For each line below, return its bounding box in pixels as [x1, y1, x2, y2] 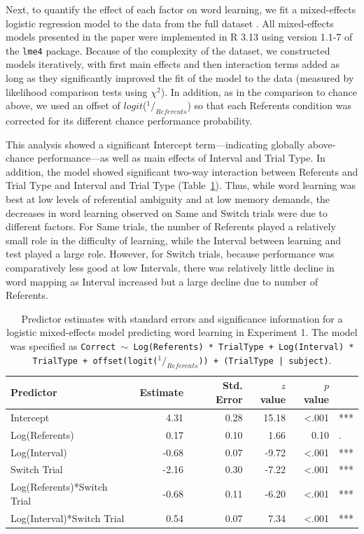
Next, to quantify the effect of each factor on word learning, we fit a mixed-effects [6, 2, 356, 16]
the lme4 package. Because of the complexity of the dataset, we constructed [6, 43, 330, 57]
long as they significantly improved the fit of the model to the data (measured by [6, 71, 354, 85]
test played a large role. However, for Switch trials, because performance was [6, 246, 335, 261]
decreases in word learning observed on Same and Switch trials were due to [6, 205, 328, 220]
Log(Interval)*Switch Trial [10, 510, 125, 525]
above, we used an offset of [6, 98, 120, 113]
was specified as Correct [10, 338, 116, 353]
